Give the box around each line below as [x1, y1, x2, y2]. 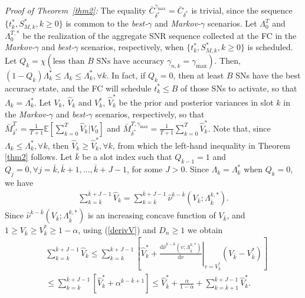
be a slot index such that [82, 150, 172, 163]
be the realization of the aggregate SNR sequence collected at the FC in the [22, 29, 297, 41]
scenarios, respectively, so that [95, 107, 205, 120]
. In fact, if [106, 68, 146, 81]
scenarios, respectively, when [81, 41, 184, 53]
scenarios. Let [208, 17, 257, 30]
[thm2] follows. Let [5, 150, 73, 163]
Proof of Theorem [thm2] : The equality [5, 4, 146, 17]
